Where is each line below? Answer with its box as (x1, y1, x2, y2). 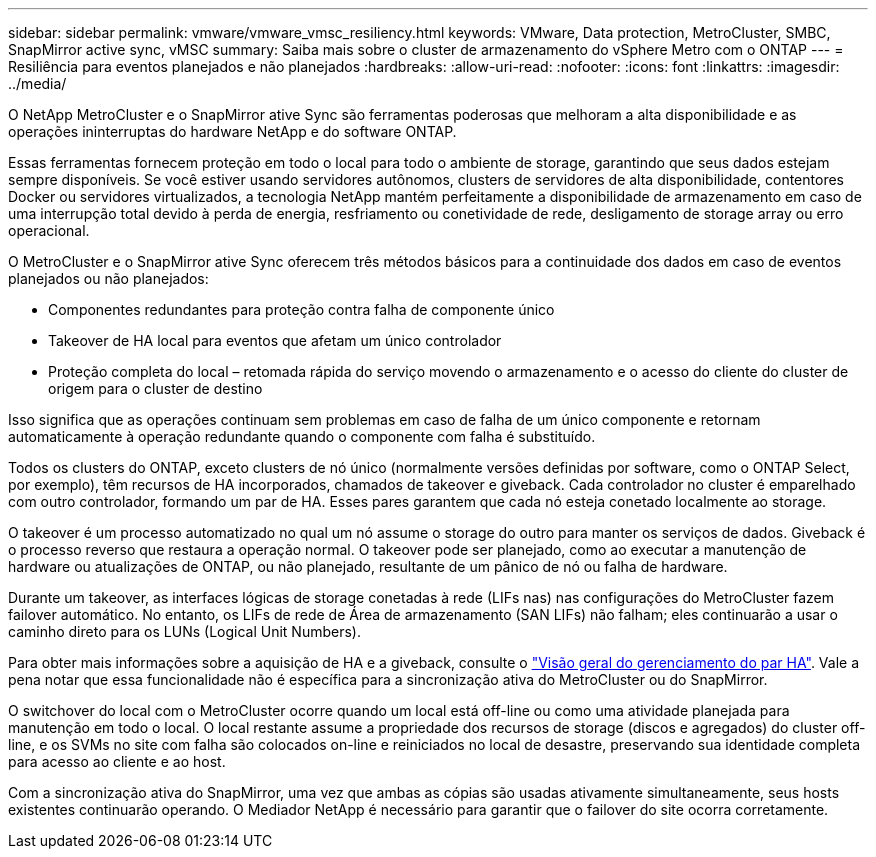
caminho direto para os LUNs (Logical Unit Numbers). (8, 623, 361, 640)
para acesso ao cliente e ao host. (8, 753, 226, 770)
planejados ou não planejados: (8, 270, 209, 287)
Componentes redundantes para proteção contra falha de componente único (48, 301, 555, 318)
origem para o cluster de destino (48, 380, 263, 397)
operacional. (8, 222, 90, 239)
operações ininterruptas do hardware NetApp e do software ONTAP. (8, 123, 457, 140)
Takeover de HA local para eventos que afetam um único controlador (48, 332, 502, 349)
